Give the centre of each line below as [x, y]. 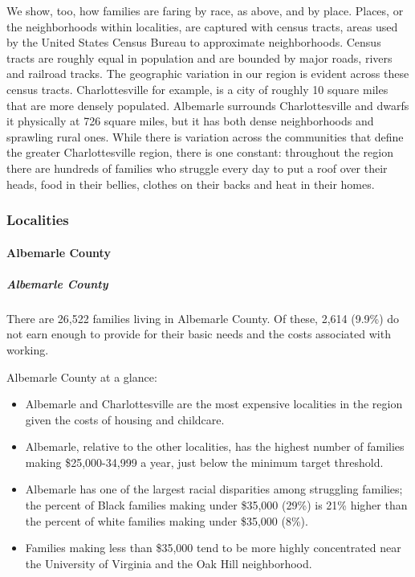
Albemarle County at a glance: [82, 376]
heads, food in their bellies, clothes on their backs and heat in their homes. [191, 184]
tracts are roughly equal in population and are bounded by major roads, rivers [199, 57]
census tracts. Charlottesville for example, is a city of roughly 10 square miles [197, 89]
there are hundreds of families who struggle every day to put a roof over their [197, 168]
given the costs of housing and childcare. [125, 419]
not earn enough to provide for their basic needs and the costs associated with [199, 334]
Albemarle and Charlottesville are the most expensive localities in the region [214, 404]
